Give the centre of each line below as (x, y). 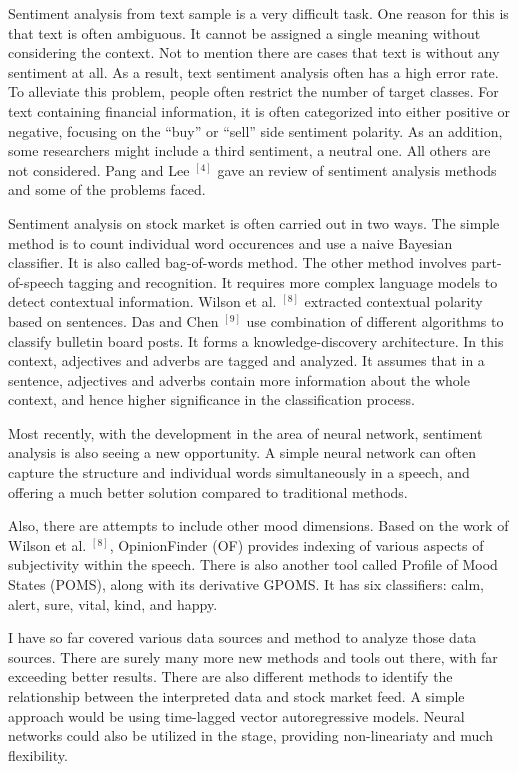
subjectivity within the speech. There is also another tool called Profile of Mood (253, 564)
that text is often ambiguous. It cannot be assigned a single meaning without (244, 32)
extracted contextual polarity (393, 301)
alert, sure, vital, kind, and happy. (113, 603)
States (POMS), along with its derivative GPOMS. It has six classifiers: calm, (246, 584)
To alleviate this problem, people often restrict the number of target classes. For (253, 91)
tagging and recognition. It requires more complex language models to (283, 281)
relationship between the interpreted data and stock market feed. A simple (236, 696)
